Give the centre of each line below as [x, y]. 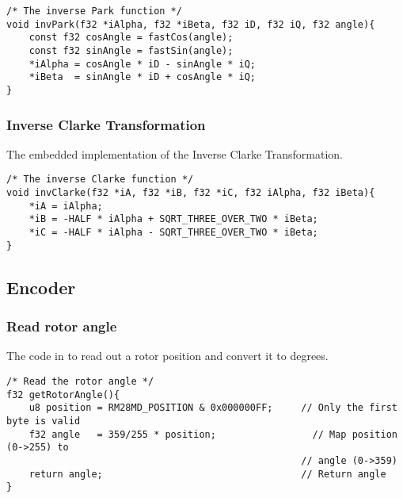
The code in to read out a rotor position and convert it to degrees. [167, 356]
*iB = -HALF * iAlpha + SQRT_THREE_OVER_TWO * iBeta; [173, 219]
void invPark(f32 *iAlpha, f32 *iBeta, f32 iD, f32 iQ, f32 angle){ [191, 24]
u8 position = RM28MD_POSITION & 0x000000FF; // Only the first [213, 408]
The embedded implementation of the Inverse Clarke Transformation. [175, 153]
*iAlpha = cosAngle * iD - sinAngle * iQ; [142, 64]
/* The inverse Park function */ [94, 11]
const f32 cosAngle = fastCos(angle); [131, 38]
